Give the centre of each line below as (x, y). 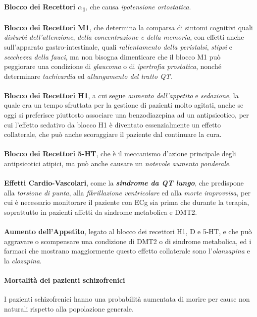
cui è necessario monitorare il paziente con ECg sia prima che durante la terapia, (127, 202)
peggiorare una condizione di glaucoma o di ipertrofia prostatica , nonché (113, 66)
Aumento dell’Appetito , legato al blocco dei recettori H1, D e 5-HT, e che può (128, 231)
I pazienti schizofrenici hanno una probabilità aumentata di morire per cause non (127, 299)
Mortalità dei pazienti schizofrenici (65, 280)
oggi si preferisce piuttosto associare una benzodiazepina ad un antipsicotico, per (127, 115)
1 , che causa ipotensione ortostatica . (137, 7)
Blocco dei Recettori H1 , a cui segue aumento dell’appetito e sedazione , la (121, 95)
